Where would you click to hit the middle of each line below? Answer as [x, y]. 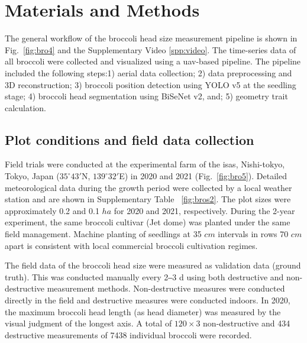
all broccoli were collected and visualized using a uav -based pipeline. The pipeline [153, 61]
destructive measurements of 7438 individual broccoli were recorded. [128, 334]
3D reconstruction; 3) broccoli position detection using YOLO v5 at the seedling [151, 84]
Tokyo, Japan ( [32, 176]
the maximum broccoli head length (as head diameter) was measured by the [143, 311]
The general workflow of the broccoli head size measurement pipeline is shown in [151, 38]
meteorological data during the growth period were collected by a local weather [148, 187]
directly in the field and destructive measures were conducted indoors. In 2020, [148, 300]
